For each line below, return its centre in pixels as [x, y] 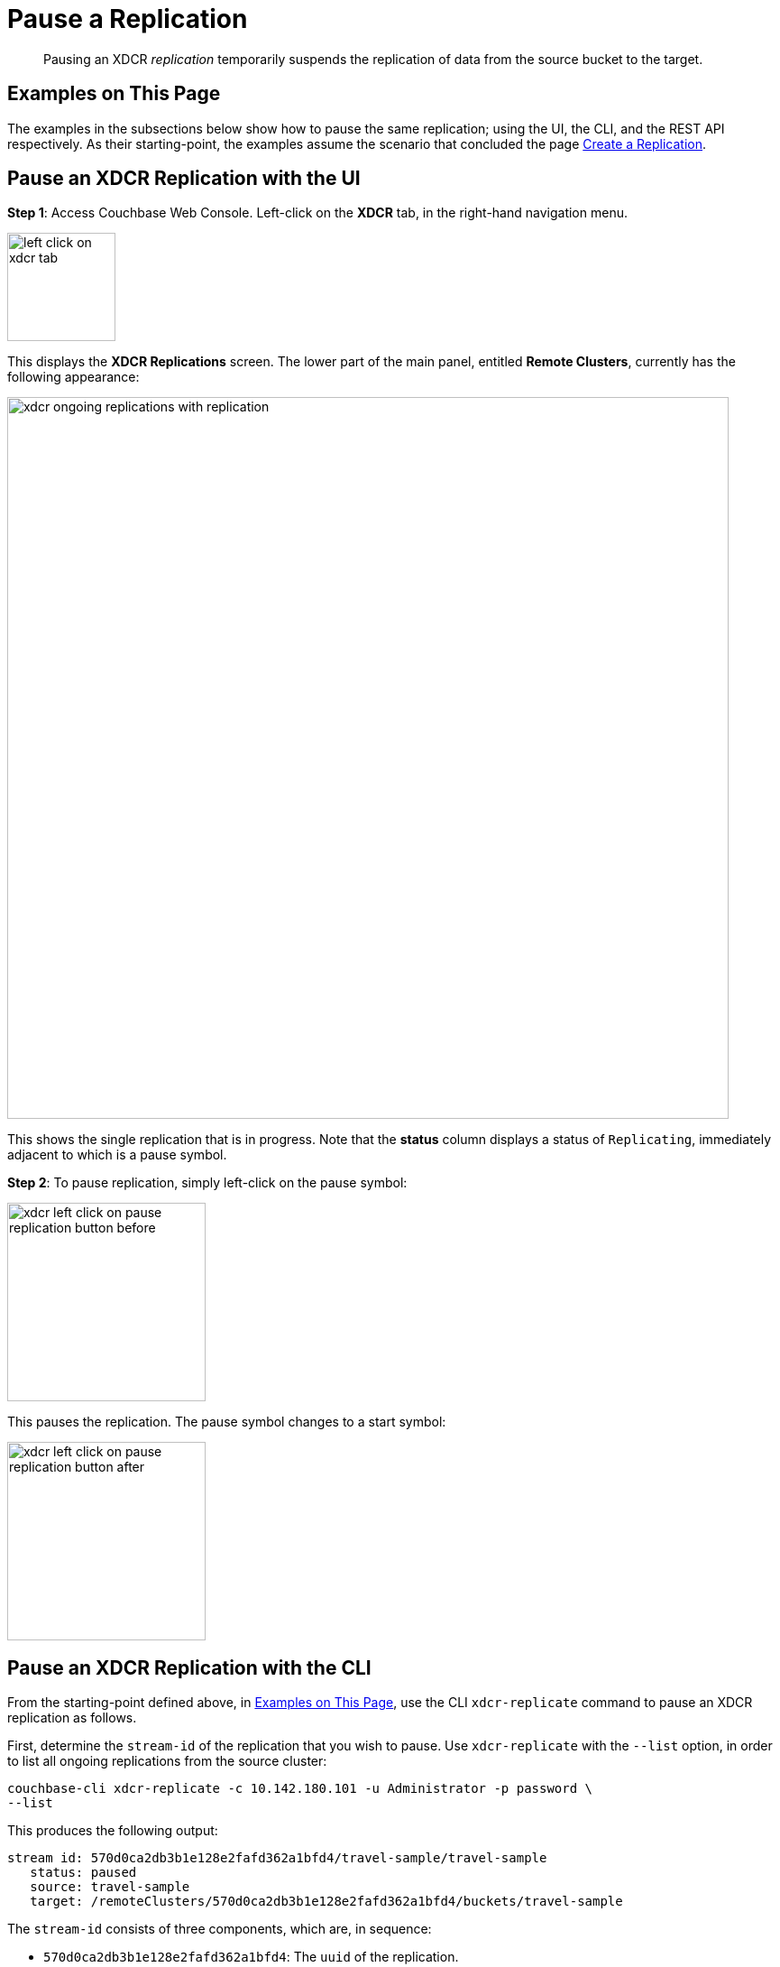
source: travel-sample [110, 1887]
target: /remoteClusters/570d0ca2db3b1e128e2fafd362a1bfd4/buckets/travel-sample [326, 1902]
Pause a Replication [128, 19]
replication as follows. [72, 1718]
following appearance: [73, 377]
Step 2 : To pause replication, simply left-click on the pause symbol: [207, 1183]
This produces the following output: [113, 1831]
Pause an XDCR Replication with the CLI [189, 1667]
